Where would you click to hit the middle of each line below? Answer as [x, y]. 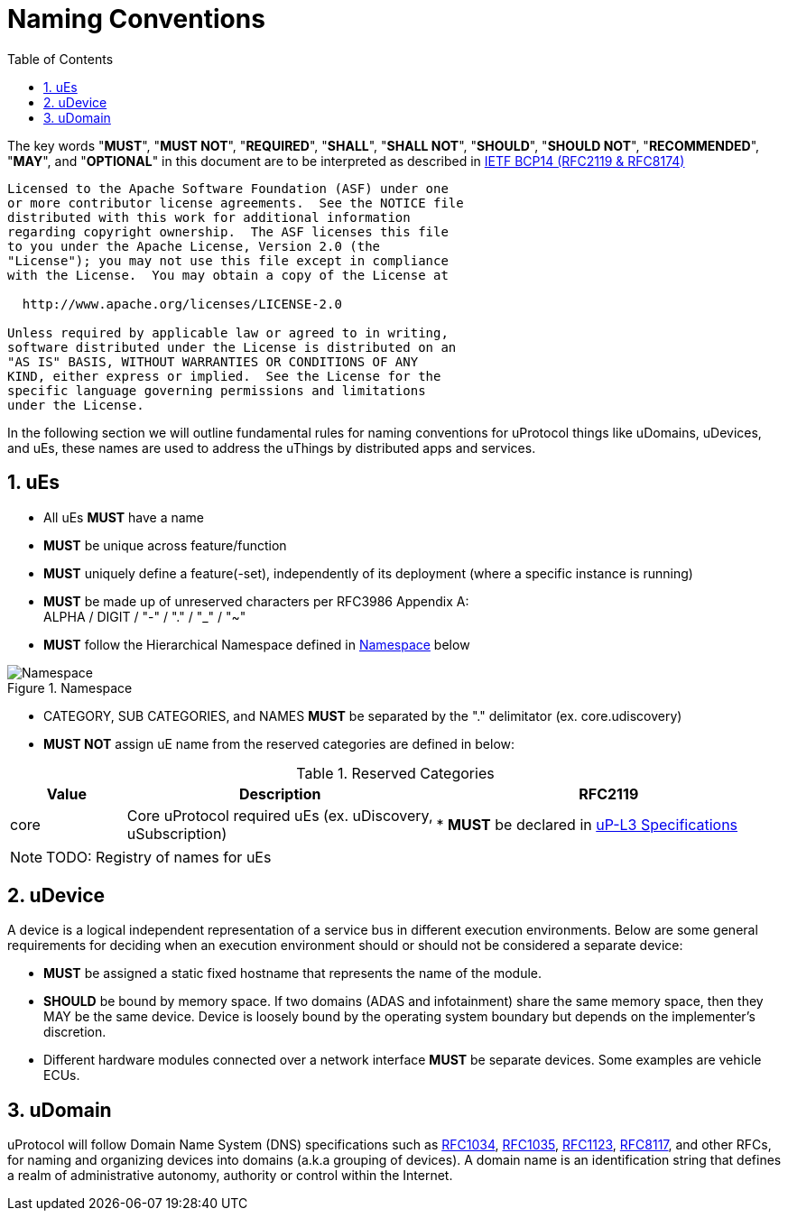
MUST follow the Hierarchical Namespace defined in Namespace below [257, 644]
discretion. [75, 1032]
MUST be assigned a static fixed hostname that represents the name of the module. [293, 973]
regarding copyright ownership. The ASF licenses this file [228, 231]
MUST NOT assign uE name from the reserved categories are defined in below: [279, 743]
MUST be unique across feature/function [165, 545]
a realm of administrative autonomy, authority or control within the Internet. [230, 1176]
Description [280, 794]
